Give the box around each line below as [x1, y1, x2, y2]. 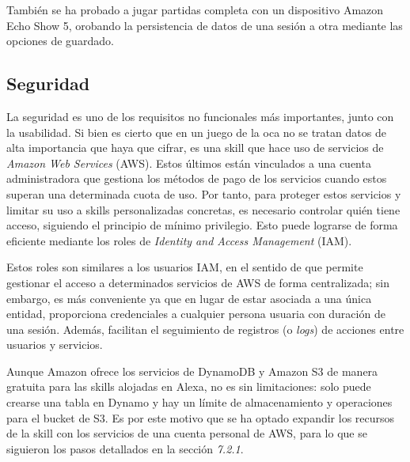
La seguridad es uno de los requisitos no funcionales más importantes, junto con [6, 108, 394, 124]
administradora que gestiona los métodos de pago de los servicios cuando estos [6, 170, 387, 187]
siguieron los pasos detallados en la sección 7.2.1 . [6, 440, 244, 456]
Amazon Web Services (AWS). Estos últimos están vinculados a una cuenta [6, 154, 371, 171]
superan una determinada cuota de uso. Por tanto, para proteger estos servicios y [6, 185, 401, 202]
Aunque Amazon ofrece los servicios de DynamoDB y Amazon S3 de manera [6, 362, 378, 379]
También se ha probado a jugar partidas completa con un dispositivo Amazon [6, 2, 384, 17]
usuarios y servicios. [6, 336, 103, 353]
